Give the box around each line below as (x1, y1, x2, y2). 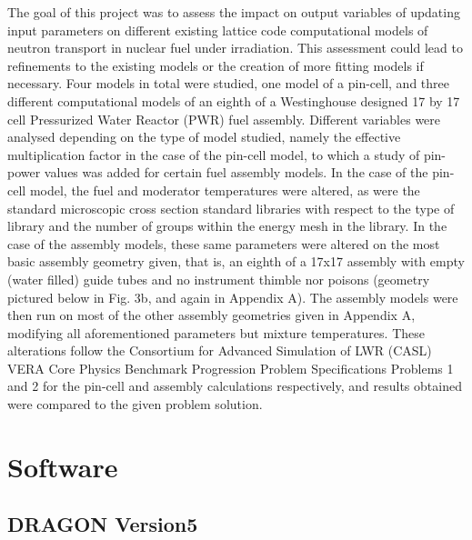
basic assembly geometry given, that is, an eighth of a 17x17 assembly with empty (7, 252, 465, 271)
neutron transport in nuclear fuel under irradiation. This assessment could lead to (7, 38, 463, 57)
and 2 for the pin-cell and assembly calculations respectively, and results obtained (7, 376, 462, 395)
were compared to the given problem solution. (7, 395, 263, 414)
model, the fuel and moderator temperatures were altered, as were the (29, 180, 420, 199)
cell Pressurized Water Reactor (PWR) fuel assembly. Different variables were (7, 109, 441, 128)
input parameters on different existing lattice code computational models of (7, 20, 428, 39)
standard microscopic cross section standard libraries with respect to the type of (7, 198, 455, 217)
